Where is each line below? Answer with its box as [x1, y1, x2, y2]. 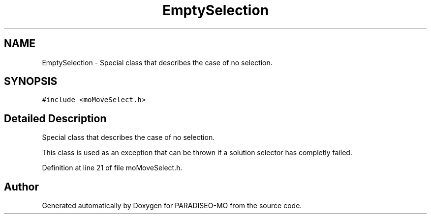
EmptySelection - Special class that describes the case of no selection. [42, 58, 273, 67]
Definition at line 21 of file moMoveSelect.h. [42, 163, 183, 172]
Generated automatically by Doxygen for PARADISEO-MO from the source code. [42, 201, 302, 210]
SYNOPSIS [4, 75, 58, 88]
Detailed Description [4, 112, 107, 125]
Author [4, 180, 39, 193]
